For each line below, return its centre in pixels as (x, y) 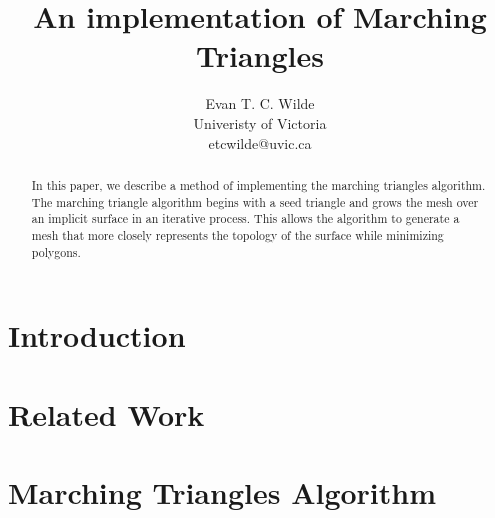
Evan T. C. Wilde (260, 103)
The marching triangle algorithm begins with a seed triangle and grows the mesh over (255, 201)
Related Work (106, 413)
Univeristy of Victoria (260, 122)
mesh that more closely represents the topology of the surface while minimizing (237, 234)
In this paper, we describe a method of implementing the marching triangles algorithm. (258, 184)
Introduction (97, 335)
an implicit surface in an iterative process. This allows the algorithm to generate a (245, 218)
